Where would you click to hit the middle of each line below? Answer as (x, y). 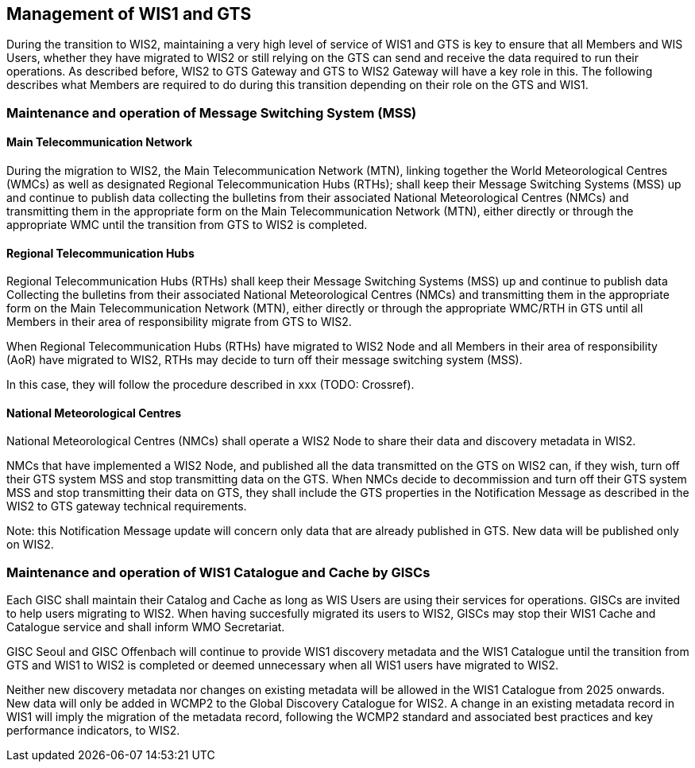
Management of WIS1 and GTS (129, 14)
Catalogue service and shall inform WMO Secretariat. (146, 627)
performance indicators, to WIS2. (93, 731)
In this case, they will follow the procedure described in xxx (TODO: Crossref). (210, 385)
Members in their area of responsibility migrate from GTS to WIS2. (179, 322)
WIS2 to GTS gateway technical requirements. (127, 506)
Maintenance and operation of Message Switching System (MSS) (212, 112)
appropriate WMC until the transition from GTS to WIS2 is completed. (187, 225)
